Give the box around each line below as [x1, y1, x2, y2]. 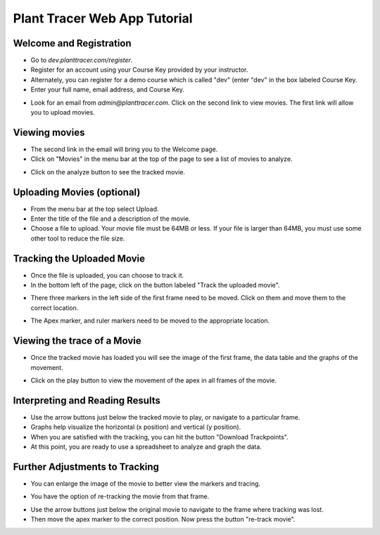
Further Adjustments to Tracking [13, 460, 160, 472]
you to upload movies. [30, 108, 95, 117]
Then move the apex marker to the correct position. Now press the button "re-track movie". [30, 515, 296, 524]
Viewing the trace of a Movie [13, 335, 141, 347]
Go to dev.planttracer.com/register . [30, 56, 133, 65]
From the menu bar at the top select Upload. [30, 205, 159, 213]
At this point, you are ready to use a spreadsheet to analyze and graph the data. [30, 443, 262, 451]
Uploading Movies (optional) [13, 186, 141, 198]
